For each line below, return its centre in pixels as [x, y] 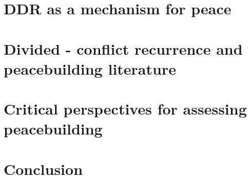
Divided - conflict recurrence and [123, 48]
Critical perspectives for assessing [125, 109]
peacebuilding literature [90, 68]
